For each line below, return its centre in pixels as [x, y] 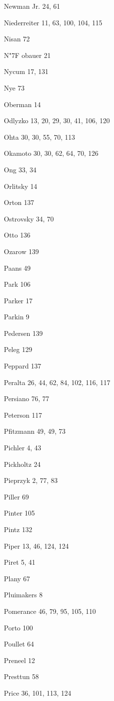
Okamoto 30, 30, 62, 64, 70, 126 [51, 153]
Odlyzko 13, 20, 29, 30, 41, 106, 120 [57, 120]
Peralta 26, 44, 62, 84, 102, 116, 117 [57, 382]
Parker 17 [18, 300]
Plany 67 [17, 578]
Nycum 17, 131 [26, 71]
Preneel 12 [20, 660]
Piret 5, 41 [20, 562]
